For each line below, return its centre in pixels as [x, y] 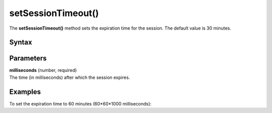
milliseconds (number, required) [43, 70]
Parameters [28, 59]
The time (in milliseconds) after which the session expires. [70, 77]
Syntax [21, 42]
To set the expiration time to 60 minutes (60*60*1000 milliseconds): [80, 103]
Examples [25, 92]
